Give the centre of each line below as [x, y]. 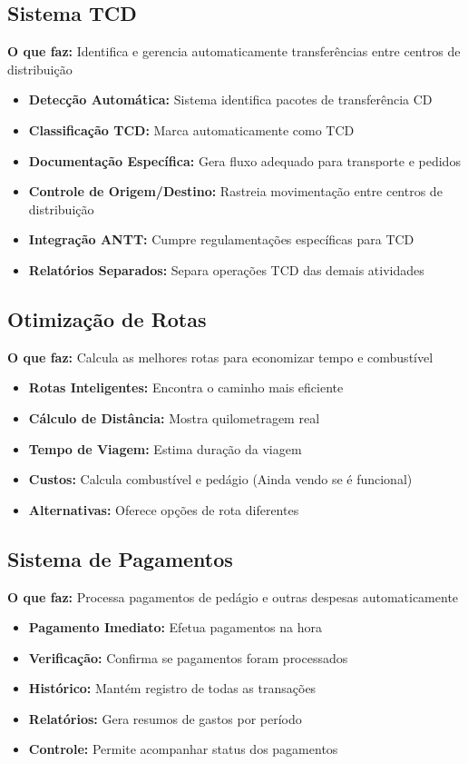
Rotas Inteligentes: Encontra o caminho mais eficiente [186, 387]
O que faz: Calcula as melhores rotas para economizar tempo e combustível [220, 357]
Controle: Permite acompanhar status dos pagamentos [183, 749]
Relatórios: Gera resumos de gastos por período [165, 718]
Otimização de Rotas [107, 318]
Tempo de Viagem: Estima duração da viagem [165, 448]
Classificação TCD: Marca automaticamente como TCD [191, 129]
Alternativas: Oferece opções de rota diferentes [164, 509]
